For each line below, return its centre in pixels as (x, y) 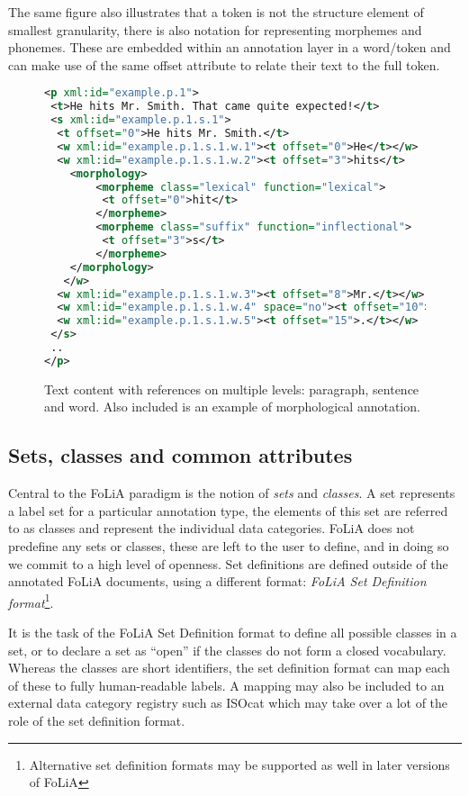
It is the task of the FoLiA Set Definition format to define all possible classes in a (233, 632)
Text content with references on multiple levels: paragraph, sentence (232, 389)
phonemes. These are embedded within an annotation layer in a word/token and (230, 47)
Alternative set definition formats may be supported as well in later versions (239, 764)
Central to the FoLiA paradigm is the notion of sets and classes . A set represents (232, 493)
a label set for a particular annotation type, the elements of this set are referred (228, 510)
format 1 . (31, 601)
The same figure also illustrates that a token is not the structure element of (216, 12)
